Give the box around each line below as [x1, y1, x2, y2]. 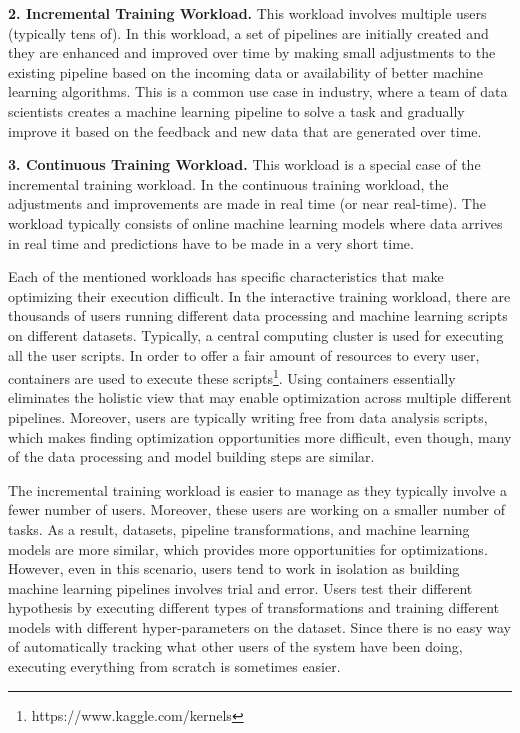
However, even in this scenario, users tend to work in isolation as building [8, 558, 460, 579]
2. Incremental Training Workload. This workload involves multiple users [8, 3, 487, 23]
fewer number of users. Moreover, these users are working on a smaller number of [8, 499, 506, 520]
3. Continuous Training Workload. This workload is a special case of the [8, 154, 481, 175]
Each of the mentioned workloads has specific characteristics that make [8, 266, 444, 287]
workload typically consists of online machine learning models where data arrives [8, 212, 503, 233]
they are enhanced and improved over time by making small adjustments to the [8, 42, 496, 63]
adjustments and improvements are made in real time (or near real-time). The [8, 193, 486, 214]
